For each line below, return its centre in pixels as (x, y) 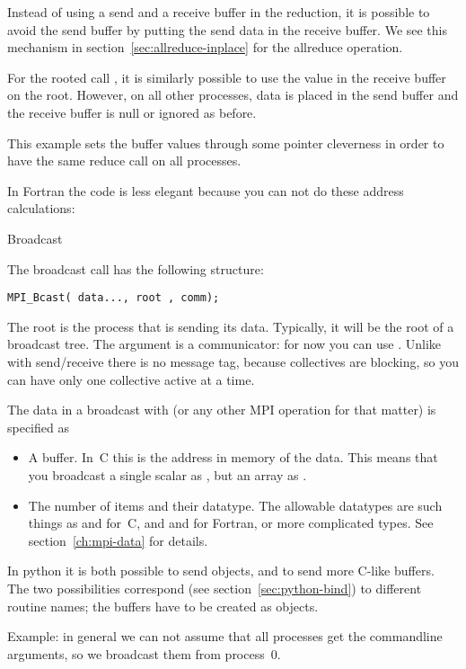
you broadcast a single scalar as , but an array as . (167, 474)
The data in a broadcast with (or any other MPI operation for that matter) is (222, 410)
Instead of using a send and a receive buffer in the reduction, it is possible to (219, 12)
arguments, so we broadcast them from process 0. (144, 653)
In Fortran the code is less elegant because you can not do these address (206, 190)
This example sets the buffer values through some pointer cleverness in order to (226, 143)
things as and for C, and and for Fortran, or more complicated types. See (231, 523)
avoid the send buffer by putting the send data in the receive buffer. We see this (228, 29)
